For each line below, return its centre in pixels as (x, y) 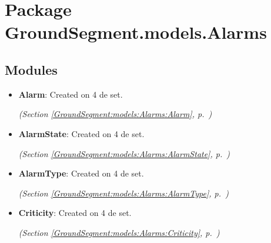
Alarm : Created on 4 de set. (71, 94)
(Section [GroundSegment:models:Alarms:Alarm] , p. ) (115, 114)
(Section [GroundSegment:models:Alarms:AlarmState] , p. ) (124, 153)
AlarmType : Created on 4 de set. (81, 173)
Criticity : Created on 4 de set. (75, 213)
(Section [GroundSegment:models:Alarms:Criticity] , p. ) (119, 232)
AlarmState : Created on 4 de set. (81, 133)
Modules (31, 69)
